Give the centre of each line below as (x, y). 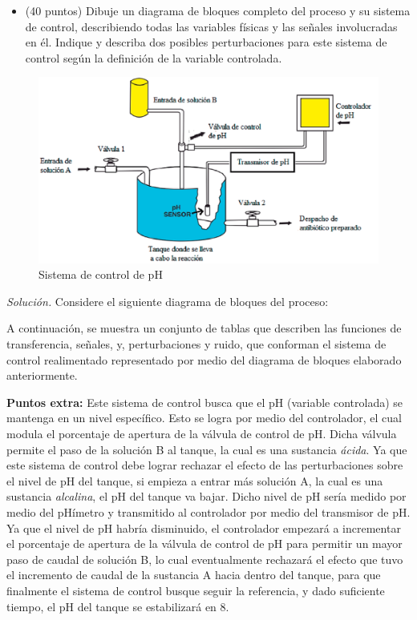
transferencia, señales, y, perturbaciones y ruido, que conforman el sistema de (196, 344)
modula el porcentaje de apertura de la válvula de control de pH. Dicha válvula (202, 433)
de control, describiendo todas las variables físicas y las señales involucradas (211, 26)
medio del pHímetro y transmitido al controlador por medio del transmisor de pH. (208, 511)
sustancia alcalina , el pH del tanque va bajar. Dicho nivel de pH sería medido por (206, 496)
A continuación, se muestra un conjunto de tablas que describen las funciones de (204, 328)
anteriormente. (42, 375)
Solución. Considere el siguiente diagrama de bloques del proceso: (168, 301)
